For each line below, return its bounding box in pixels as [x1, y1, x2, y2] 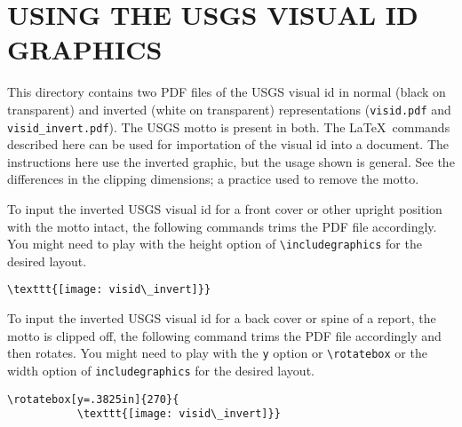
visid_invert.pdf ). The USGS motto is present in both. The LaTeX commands [7, 117, 450, 136]
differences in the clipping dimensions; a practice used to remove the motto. [7, 170, 419, 188]
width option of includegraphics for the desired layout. [7, 360, 315, 379]
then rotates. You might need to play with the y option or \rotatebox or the [7, 344, 427, 362]
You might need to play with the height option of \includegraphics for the [7, 234, 422, 253]
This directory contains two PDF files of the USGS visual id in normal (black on [7, 83, 446, 101]
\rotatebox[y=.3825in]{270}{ [7, 392, 179, 406]
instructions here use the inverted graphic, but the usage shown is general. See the [7, 152, 455, 170]
